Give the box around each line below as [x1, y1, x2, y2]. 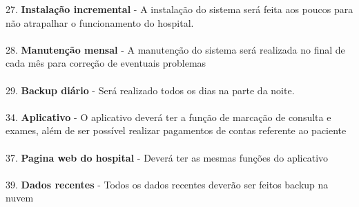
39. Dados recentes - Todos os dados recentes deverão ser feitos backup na [6, 177, 329, 191]
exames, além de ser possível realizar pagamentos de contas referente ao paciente [6, 123, 347, 138]
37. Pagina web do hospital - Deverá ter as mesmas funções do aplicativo [6, 150, 329, 164]
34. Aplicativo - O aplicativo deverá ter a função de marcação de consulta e [6, 109, 331, 124]
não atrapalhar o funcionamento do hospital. [6, 15, 194, 30]
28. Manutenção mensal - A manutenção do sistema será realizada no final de [6, 42, 345, 56]
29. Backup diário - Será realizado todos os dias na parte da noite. [6, 83, 295, 97]
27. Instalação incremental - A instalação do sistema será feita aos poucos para [6, 2, 353, 16]
